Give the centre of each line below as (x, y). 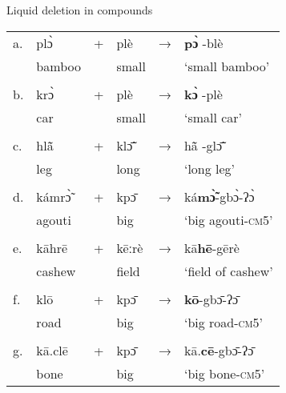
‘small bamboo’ (227, 66)
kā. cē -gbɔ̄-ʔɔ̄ (219, 350)
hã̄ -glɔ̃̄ (203, 145)
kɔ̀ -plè (203, 94)
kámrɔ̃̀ (54, 196)
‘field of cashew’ (228, 271)
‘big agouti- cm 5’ (228, 219)
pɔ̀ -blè (203, 42)
